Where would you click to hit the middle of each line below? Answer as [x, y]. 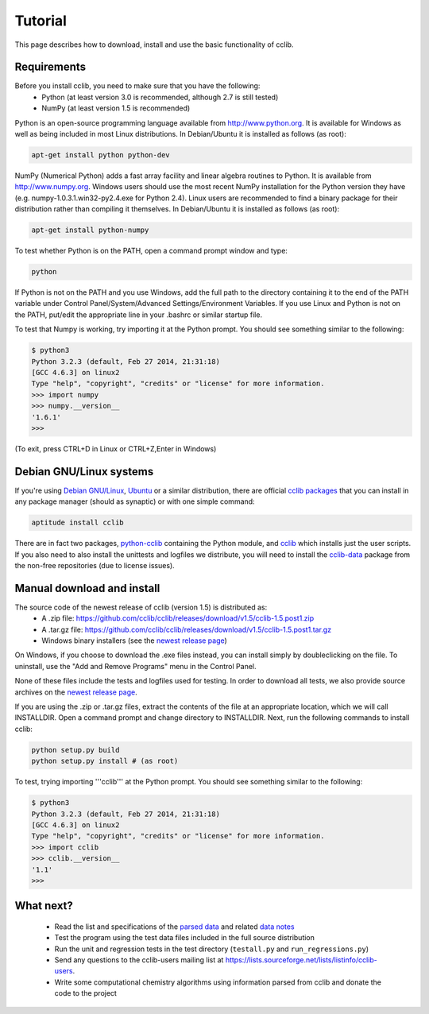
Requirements [50, 67]
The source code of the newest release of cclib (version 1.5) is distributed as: [141, 607]
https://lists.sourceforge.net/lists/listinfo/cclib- [301, 960]
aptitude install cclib [78, 523]
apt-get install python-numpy [90, 230]
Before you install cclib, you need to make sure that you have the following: [137, 86]
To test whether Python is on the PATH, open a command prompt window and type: [151, 251]
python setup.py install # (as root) [105, 761]
